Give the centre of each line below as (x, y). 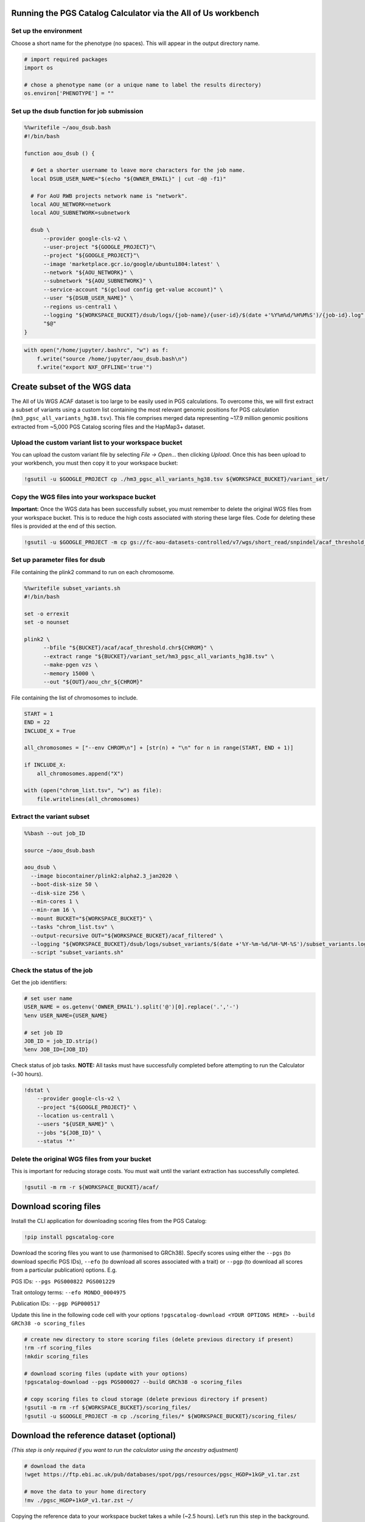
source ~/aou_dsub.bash (60, 850)
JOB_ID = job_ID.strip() (61, 1041)
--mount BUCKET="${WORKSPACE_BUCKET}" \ (92, 918)
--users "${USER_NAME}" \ (75, 1124)
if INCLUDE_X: (45, 765)
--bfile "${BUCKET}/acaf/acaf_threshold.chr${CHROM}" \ (128, 648)
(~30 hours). (27, 1074)
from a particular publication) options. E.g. (64, 1270)
